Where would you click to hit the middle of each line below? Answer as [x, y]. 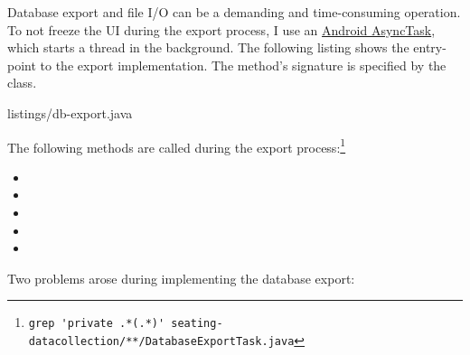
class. [22, 83]
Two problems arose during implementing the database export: [181, 278]
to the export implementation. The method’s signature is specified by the [243, 65]
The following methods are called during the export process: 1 [177, 145]
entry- [430, 47]
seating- [197, 324]
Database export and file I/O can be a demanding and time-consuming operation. [234, 12]
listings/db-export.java [70, 112]
